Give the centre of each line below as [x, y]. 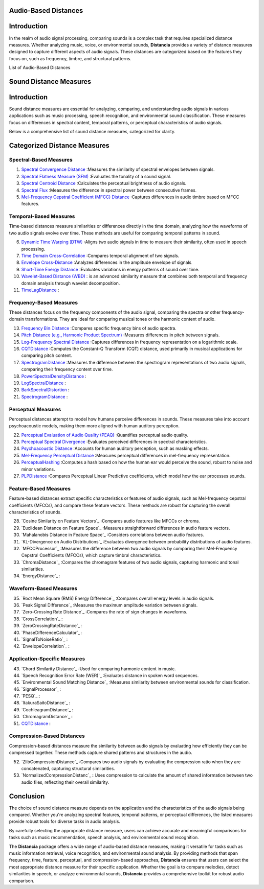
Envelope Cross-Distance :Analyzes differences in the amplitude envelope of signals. [107, 262]
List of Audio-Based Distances [40, 68]
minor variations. [38, 469]
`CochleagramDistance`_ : [47, 709]
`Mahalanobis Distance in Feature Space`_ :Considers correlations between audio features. [113, 535]
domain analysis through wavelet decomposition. [71, 283]
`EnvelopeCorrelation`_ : [45, 646]
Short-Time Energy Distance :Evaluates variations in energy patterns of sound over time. [110, 269]
